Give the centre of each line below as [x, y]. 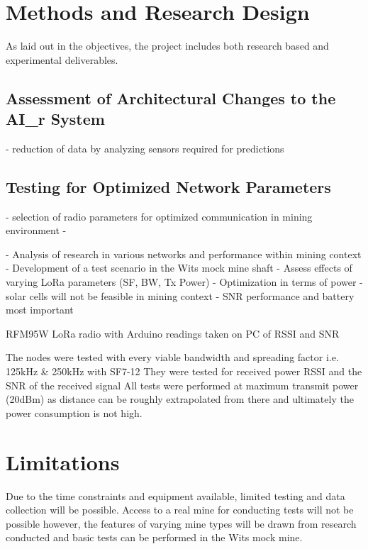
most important [40, 310]
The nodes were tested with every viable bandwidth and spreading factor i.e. [172, 357]
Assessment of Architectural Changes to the [171, 98]
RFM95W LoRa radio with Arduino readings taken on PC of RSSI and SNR [173, 333]
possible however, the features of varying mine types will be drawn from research [181, 523]
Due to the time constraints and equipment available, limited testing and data [175, 495]
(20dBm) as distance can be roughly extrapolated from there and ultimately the [180, 399]
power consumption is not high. [74, 412]
